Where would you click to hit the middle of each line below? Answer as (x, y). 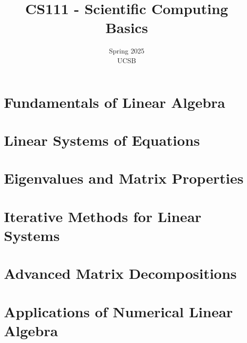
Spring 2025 (127, 51)
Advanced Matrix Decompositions (120, 273)
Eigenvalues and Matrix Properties (124, 178)
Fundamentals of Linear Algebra (115, 102)
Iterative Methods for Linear (103, 216)
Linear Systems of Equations (102, 140)
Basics (127, 27)
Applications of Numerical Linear (118, 311)
